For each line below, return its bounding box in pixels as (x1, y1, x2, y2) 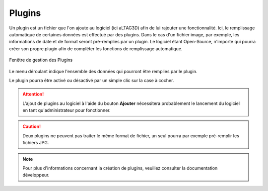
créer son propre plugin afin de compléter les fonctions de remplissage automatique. (9, 45, 183, 52)
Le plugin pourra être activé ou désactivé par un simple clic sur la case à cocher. (9, 77, 174, 83)
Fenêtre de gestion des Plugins (9, 57, 73, 63)
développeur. (22, 172, 50, 178)
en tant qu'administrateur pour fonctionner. (22, 107, 111, 113)
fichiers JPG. (22, 140, 49, 146)
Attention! (22, 91, 44, 97)
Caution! (22, 123, 41, 129)
